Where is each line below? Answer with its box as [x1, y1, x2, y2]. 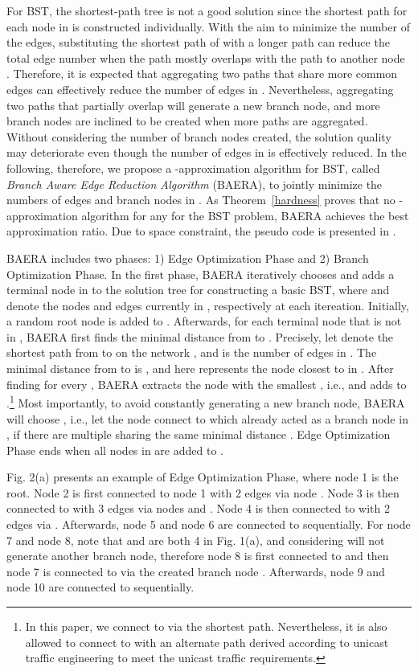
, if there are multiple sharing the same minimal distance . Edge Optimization [6, 426, 391, 443]
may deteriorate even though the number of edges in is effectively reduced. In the [6, 144, 407, 161]
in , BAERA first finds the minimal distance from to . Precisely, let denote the [6, 328, 394, 345]
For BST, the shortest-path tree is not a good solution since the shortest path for [6, 2, 408, 18]
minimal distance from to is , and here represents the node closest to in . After [6, 360, 394, 377]
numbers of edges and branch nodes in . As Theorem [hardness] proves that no [6, 191, 395, 208]
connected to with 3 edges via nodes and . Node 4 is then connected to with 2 [6, 500, 390, 517]
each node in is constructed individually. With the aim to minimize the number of [6, 18, 410, 35]
